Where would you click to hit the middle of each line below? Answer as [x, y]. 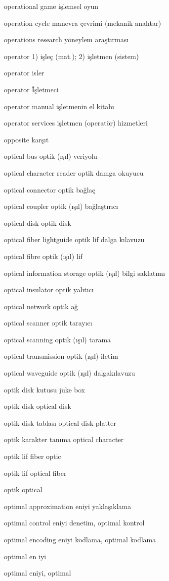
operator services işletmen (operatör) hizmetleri [76, 123]
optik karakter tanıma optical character [64, 439]
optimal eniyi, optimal [38, 573]
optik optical [23, 489]
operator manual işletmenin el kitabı [59, 106]
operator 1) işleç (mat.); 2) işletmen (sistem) [71, 56]
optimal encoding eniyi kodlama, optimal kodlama [80, 539]
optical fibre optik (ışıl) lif [43, 256]
